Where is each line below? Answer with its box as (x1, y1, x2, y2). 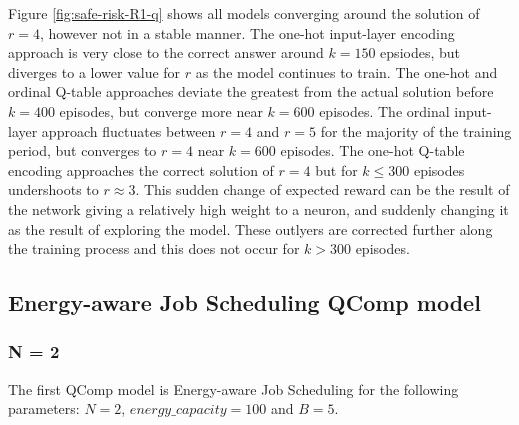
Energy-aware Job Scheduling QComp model (8, 287, 481, 318)
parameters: (8, 398, 80, 419)
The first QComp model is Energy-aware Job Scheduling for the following (8, 378, 459, 399)
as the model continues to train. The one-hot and (195, 61, 498, 82)
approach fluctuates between (41, 120, 216, 141)
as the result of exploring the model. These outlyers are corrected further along (8, 218, 493, 239)
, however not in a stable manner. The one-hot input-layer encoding (39, 22, 455, 43)
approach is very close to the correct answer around (8, 42, 324, 63)
